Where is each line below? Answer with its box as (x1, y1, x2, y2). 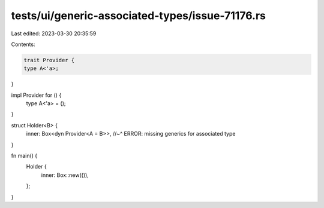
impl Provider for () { (11, 91, 62, 99)
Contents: (11, 41, 35, 48)
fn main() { (11, 152, 38, 160)
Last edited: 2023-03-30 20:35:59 (11, 30, 97, 37)
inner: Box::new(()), (41, 171, 89, 179)
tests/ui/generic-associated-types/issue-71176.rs (11, 9, 266, 22)
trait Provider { (23, 57, 75, 63)
